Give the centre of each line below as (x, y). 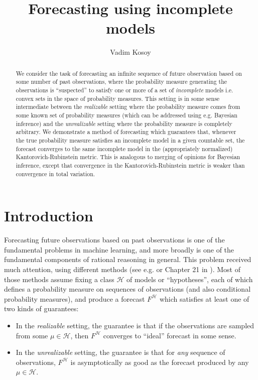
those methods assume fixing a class (59, 279)
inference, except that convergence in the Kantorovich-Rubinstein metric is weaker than (130, 165)
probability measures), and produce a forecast (75, 298)
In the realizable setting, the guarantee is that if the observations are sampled (135, 325)
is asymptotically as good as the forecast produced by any (160, 362)
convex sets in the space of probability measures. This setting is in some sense (118, 98)
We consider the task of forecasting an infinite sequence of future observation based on (129, 73)
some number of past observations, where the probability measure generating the (121, 82)
